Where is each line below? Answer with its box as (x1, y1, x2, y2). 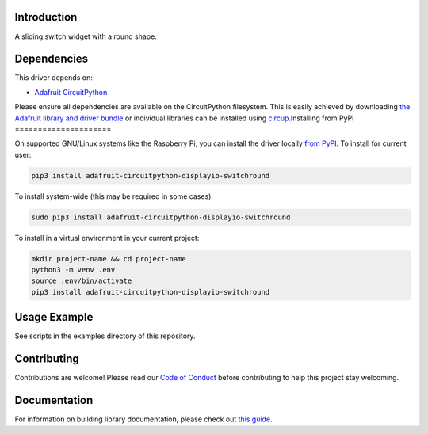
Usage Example (14, 310, 94, 324)
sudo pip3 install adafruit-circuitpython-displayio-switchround (31, 212, 291, 222)
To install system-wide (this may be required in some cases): (14, 191, 214, 201)
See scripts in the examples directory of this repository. (14, 331, 196, 341)
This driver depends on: (14, 73, 93, 82)
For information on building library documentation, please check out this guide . (14, 414, 273, 424)
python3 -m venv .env (31, 265, 116, 275)
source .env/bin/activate (31, 276, 132, 285)
